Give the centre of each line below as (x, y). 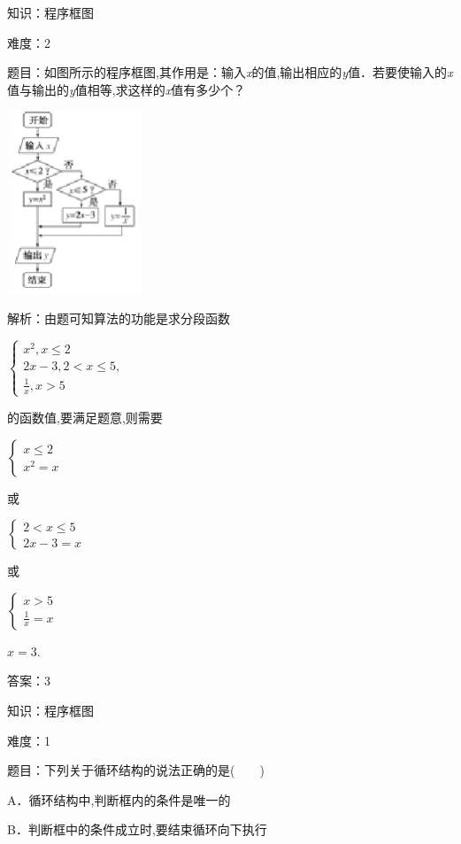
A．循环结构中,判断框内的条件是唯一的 (119, 799)
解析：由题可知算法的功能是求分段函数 (119, 318)
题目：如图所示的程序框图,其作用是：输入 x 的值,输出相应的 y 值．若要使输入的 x (230, 72)
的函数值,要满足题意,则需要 (85, 417)
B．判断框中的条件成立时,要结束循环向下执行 (137, 829)
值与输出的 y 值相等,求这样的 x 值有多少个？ (127, 89)
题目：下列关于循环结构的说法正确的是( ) (136, 770)
